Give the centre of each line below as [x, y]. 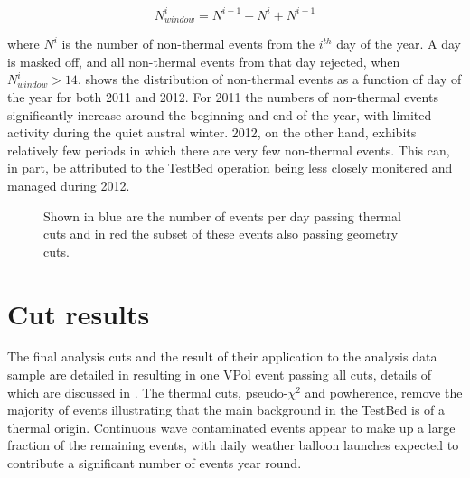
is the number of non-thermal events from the [188, 44]
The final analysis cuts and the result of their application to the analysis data [222, 356]
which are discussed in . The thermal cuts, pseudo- [148, 392]
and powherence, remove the [384, 392]
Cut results [79, 313]
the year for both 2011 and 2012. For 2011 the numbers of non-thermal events [223, 97]
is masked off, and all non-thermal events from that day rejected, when [204, 61]
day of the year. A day [399, 44]
